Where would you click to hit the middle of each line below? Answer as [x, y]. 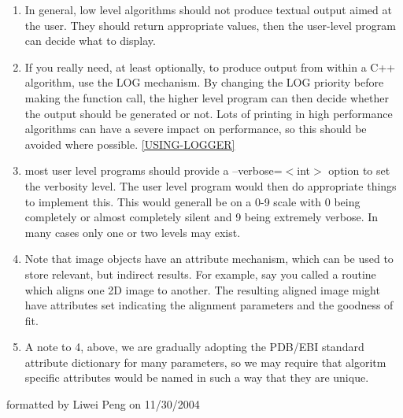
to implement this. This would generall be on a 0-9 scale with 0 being [192, 201]
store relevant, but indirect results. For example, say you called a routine [200, 274]
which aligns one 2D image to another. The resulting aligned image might [202, 289]
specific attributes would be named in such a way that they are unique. [197, 377]
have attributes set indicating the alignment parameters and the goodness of [209, 305]
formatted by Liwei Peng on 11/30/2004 [103, 404]
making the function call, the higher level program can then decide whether [207, 97]
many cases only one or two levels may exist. [133, 232]
